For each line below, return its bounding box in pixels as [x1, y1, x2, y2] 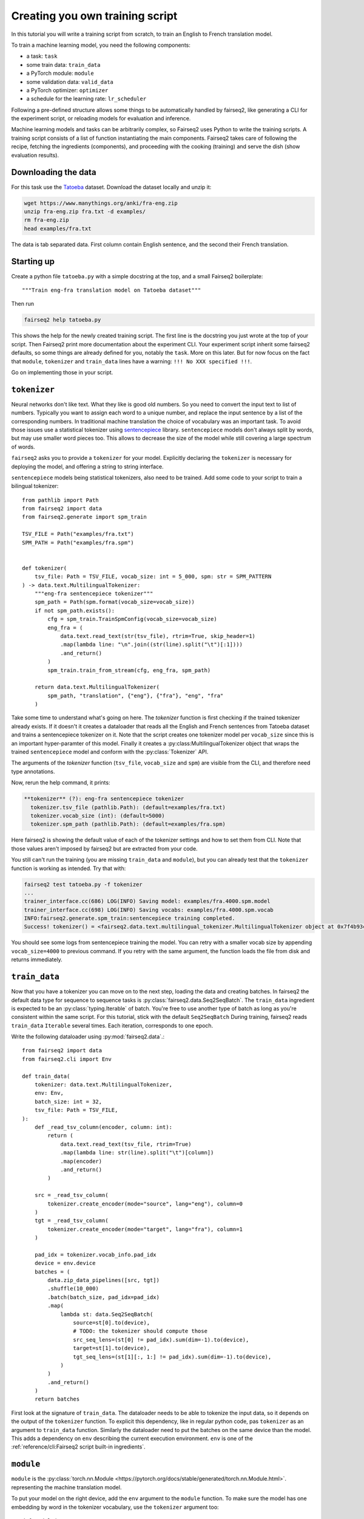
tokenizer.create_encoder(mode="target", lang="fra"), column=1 [47, 1226, 243, 1233]
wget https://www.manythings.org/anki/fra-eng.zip [24, 199, 178, 207]
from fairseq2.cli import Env [22, 1055, 112, 1063]
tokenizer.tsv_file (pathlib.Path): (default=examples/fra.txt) [30, 804, 226, 811]
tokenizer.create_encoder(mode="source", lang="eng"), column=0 [47, 1200, 243, 1207]
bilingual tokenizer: [11, 482, 59, 490]
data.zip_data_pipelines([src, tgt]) [47, 1277, 160, 1284]
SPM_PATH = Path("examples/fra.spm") [22, 539, 135, 546]
